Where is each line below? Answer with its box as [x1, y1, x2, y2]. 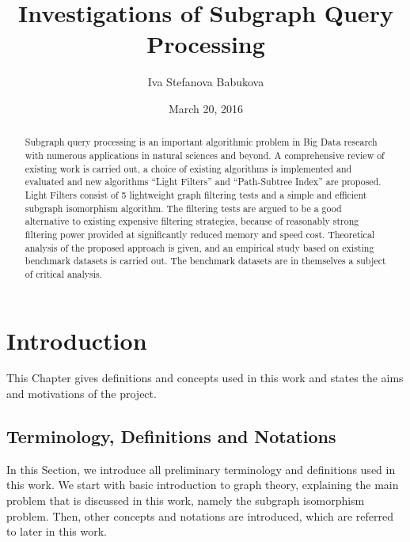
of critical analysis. [25, 267, 103, 280]
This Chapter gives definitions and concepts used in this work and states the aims [6, 370, 404, 386]
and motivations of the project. [6, 385, 157, 402]
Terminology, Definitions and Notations [6, 424, 336, 449]
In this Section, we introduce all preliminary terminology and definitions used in [6, 461, 396, 477]
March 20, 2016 [168, 100, 244, 116]
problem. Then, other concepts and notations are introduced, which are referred [6, 507, 393, 524]
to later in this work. [6, 523, 107, 540]
